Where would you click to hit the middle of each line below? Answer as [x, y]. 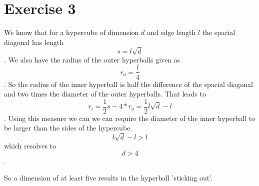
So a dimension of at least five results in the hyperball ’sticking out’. [108, 177]
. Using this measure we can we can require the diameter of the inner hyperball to [130, 118]
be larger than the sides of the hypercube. [68, 128]
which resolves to [30, 145]
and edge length [171, 32]
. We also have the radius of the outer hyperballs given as [92, 59]
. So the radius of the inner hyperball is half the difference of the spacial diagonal [128, 84]
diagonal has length [34, 42]
